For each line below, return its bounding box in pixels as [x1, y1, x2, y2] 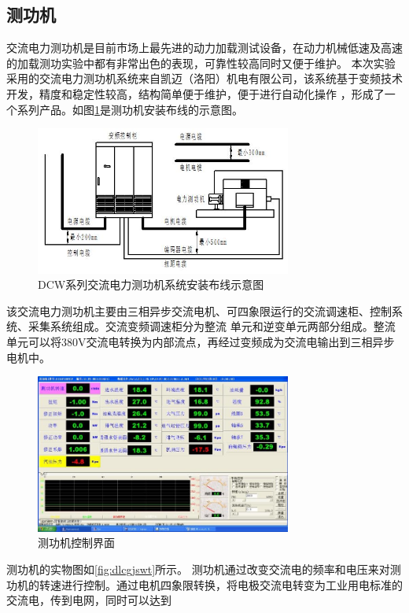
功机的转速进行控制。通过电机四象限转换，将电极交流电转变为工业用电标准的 [6, 576, 403, 593]
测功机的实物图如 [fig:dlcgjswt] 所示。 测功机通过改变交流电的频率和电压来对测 [6, 561, 401, 578]
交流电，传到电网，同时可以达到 [6, 592, 171, 608]
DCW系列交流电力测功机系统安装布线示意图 [38, 276, 264, 293]
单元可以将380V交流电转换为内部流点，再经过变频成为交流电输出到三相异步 [6, 333, 395, 349]
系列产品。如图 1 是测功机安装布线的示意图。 [17, 101, 243, 117]
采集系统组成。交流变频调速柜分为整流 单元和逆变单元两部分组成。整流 [28, 318, 396, 334]
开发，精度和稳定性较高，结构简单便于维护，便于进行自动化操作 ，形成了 [6, 85, 385, 102]
